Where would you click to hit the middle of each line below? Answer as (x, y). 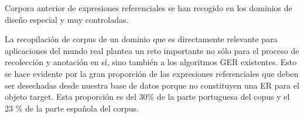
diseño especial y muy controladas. (67, 19)
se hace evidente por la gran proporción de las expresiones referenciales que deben (152, 73)
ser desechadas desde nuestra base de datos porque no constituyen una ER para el (152, 85)
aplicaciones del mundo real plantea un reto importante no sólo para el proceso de (152, 50)
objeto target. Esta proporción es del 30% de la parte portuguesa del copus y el (147, 97)
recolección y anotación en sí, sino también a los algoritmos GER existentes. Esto (151, 62)
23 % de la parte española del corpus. (72, 108)
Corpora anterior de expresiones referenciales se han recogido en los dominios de (148, 8)
